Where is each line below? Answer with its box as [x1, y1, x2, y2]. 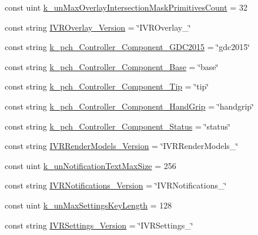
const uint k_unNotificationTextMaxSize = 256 [5, 159, 176, 171]
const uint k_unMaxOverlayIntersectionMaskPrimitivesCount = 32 [5, 1, 247, 13]
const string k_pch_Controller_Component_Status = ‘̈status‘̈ [5, 120, 230, 132]
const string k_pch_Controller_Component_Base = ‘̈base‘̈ [5, 60, 219, 72]
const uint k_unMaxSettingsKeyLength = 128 [5, 198, 172, 211]
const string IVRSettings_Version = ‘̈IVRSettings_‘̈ [5, 219, 193, 231]
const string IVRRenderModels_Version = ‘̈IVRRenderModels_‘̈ [5, 140, 239, 152]
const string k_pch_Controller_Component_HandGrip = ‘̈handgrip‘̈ [5, 100, 254, 112]
